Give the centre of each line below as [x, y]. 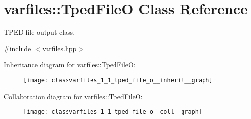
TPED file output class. [40, 32]
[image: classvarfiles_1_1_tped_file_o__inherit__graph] [118, 80]
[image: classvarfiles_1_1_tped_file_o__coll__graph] [113, 112]
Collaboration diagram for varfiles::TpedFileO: [73, 96]
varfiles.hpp [59, 48]
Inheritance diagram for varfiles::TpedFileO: [70, 65]
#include [18, 48]
